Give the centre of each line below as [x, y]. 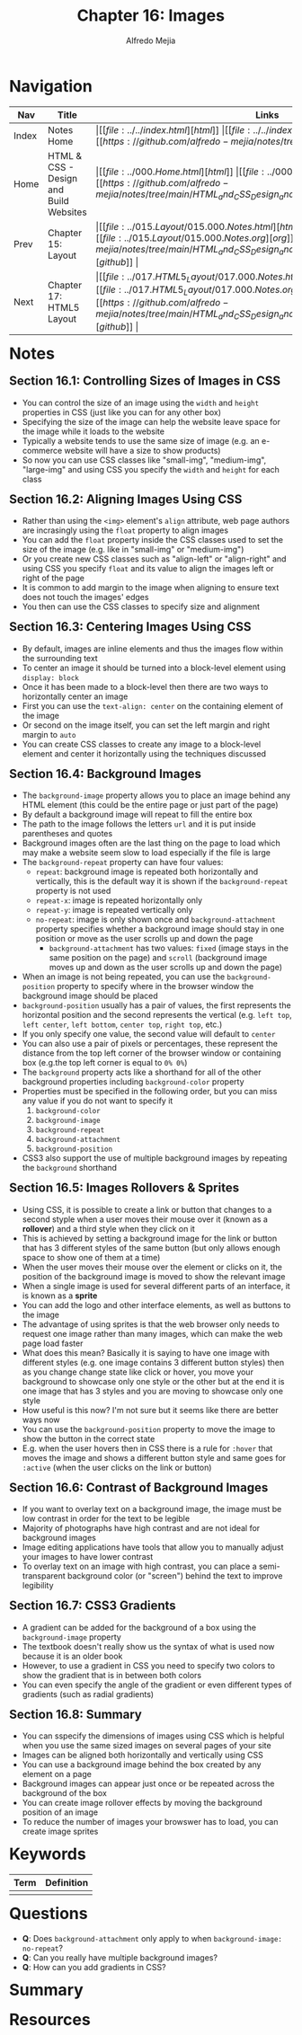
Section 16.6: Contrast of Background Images [139, 1487]
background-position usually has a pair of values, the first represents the [156, 1005]
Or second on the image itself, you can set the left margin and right [146, 725]
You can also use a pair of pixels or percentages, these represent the [150, 1044]
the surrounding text [60, 658]
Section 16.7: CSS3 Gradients [93, 1606]
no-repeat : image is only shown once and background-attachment [156, 920]
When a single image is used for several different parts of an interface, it [156, 1286]
